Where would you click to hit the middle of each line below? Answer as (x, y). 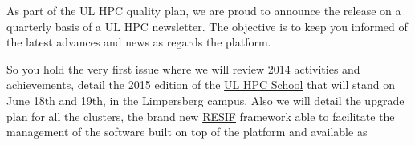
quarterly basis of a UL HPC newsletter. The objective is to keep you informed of (207, 26)
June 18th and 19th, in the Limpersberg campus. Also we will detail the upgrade (205, 100)
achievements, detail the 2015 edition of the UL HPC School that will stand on (201, 85)
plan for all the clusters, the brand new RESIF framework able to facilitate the (201, 116)
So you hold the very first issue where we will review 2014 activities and (183, 68)
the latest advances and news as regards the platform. (139, 42)
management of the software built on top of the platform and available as (187, 132)
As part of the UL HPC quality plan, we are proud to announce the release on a (204, 10)
